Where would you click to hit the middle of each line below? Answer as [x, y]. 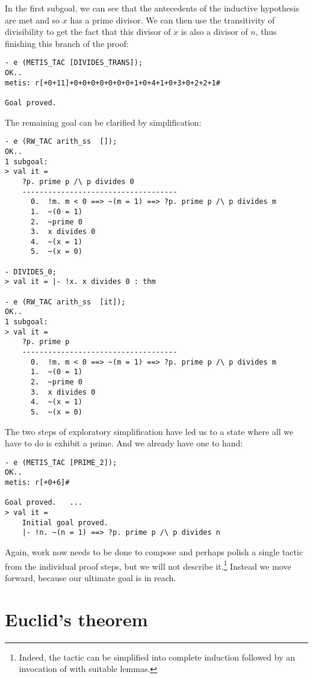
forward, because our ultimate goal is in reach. [91, 577]
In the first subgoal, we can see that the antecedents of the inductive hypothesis [152, 8]
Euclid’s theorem [76, 619]
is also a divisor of [214, 32]
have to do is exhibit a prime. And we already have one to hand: [124, 443]
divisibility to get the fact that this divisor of [88, 32]
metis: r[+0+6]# [37, 483]
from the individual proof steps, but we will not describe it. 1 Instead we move [148, 565]
